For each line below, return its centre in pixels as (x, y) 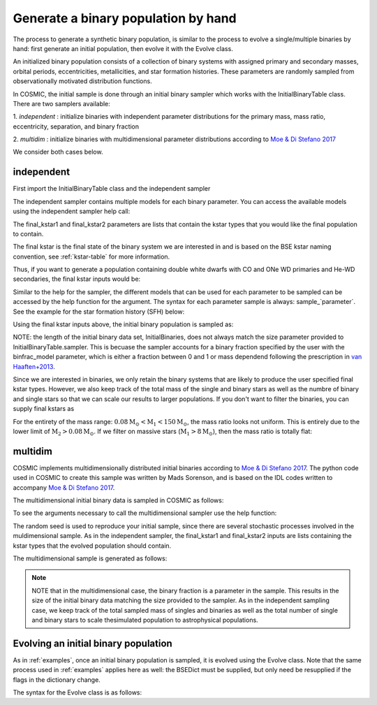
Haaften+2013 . (34, 366)
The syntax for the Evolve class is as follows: (77, 692)
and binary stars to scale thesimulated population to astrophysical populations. (145, 620)
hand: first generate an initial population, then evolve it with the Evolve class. (123, 48)
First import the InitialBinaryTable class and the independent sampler (112, 189)
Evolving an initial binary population (93, 643)
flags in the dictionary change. (57, 679)
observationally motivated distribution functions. (83, 81)
